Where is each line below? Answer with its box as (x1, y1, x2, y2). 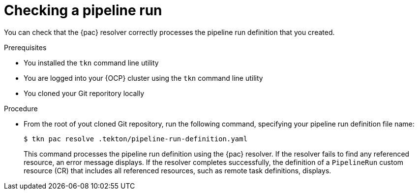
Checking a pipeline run (4, 2, 162, 19)
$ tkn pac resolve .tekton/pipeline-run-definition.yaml (24, 134, 248, 143)
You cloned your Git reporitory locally (24, 89, 145, 97)
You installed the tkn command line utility (24, 58, 159, 67)
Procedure (4, 104, 38, 113)
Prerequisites (4, 43, 47, 52)
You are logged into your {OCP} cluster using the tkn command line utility (24, 73, 263, 82)
